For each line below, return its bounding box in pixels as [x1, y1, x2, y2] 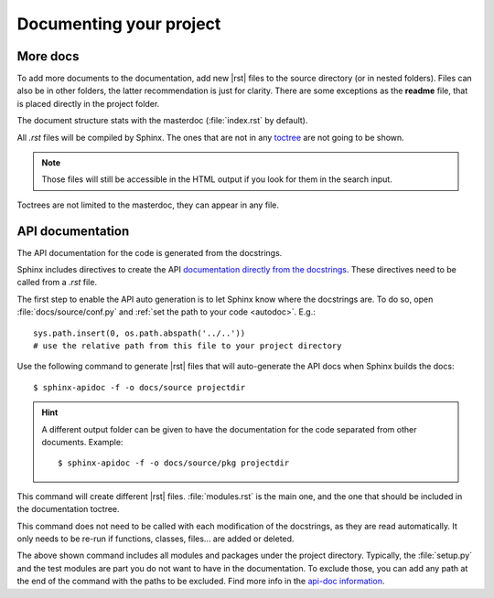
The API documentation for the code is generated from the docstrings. [16, 247, 283, 258]
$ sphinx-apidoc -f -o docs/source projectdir [33, 382, 246, 392]
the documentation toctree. [16, 504, 120, 515]
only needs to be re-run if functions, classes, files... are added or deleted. [16, 533, 295, 544]
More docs [16, 48, 80, 64]
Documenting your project [16, 14, 221, 34]
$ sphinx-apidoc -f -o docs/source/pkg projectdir [58, 458, 290, 468]
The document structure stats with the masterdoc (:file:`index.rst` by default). [16, 115, 308, 126]
